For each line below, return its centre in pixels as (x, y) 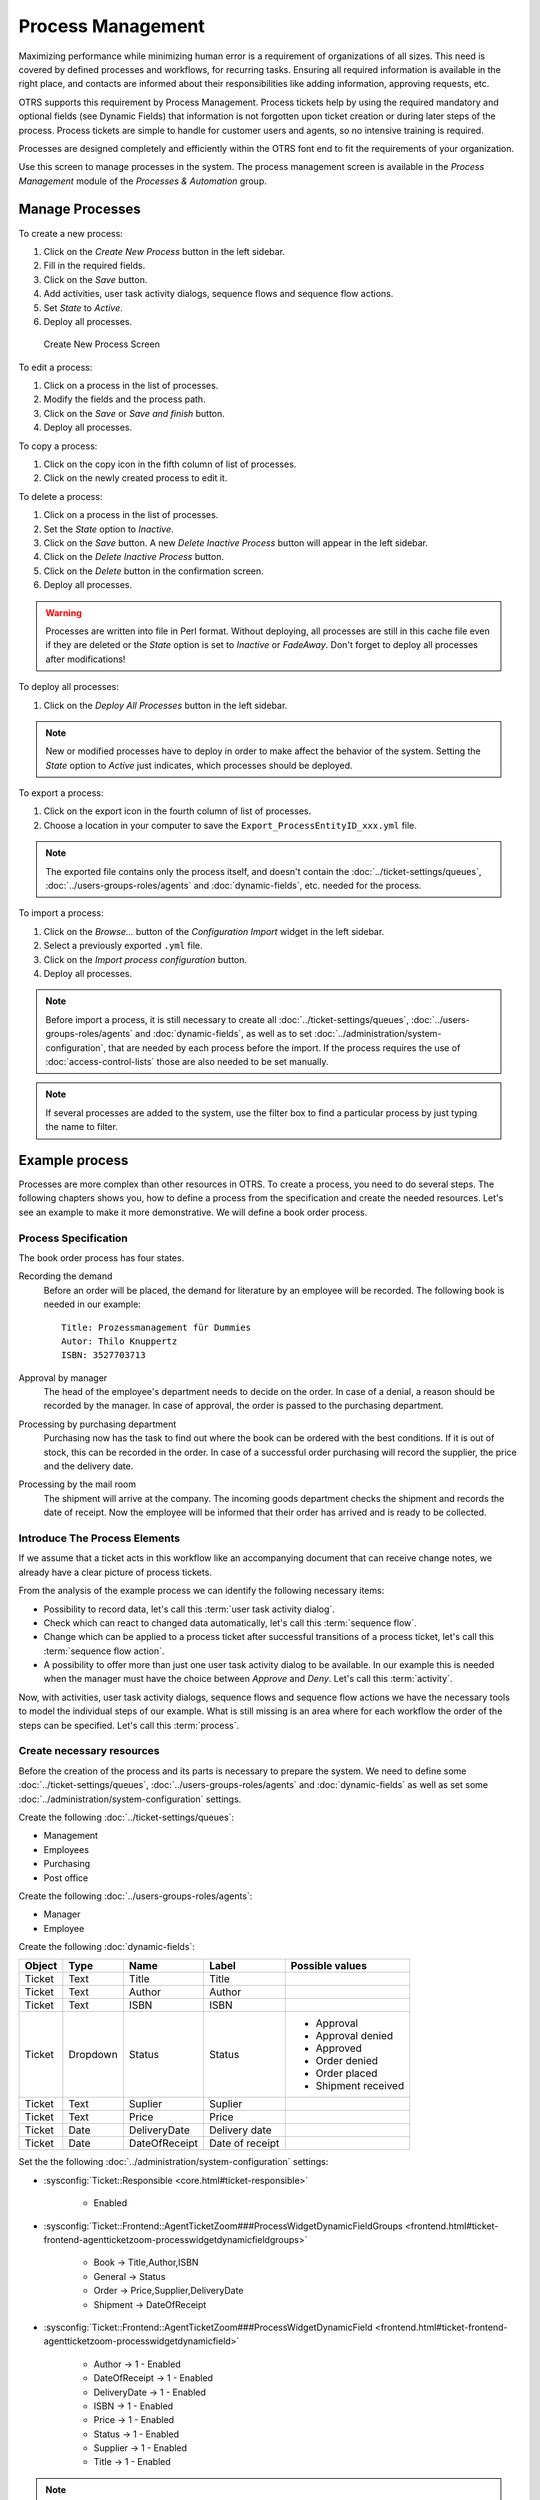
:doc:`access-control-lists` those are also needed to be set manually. (187, 1061)
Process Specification (73, 1238)
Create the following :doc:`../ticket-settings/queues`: (126, 1817)
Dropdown (93, 2055)
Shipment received (360, 2086)
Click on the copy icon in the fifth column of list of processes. (170, 464)
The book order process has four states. (101, 1257)
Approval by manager (63, 1377)
